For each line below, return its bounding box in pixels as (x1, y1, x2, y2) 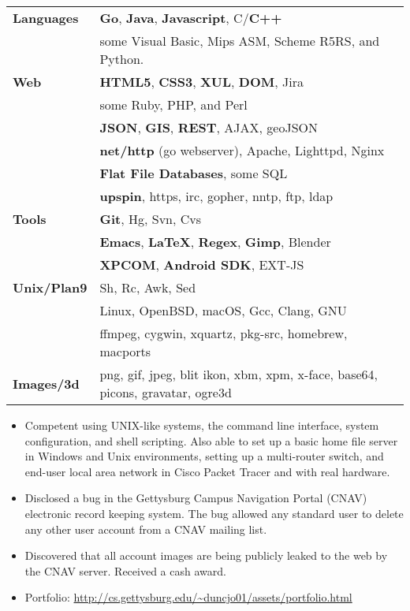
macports (99, 342, 151, 360)
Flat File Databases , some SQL (99, 164, 288, 182)
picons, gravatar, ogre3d (99, 383, 232, 401)
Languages (13, 9, 79, 27)
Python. (99, 50, 144, 68)
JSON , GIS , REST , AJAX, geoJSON (99, 118, 319, 136)
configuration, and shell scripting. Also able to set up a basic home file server (24, 432, 398, 449)
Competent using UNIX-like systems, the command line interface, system (24, 417, 379, 433)
